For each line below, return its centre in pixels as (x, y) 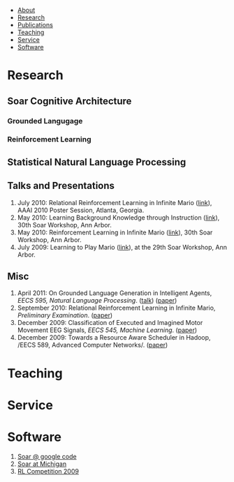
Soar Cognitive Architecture (70, 101)
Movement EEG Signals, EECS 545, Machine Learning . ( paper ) (107, 330)
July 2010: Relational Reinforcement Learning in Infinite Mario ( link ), (115, 202)
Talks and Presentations (61, 186)
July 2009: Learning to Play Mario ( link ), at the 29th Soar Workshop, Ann (122, 247)
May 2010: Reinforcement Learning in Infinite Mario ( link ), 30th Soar (115, 232)
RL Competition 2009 (48, 471)
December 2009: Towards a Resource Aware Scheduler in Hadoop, (114, 338)
